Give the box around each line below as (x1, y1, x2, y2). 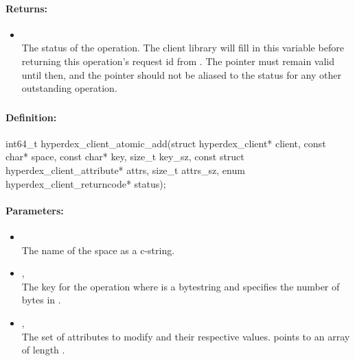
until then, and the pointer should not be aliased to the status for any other (21, 67, 341, 82)
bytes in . (21, 292, 61, 307)
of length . (21, 343, 65, 357)
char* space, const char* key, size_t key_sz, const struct (5, 149, 244, 164)
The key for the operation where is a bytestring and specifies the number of (21, 279, 340, 293)
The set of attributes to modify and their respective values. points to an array (21, 329, 350, 343)
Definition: (5, 110, 57, 124)
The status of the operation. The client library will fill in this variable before (21, 40, 344, 55)
